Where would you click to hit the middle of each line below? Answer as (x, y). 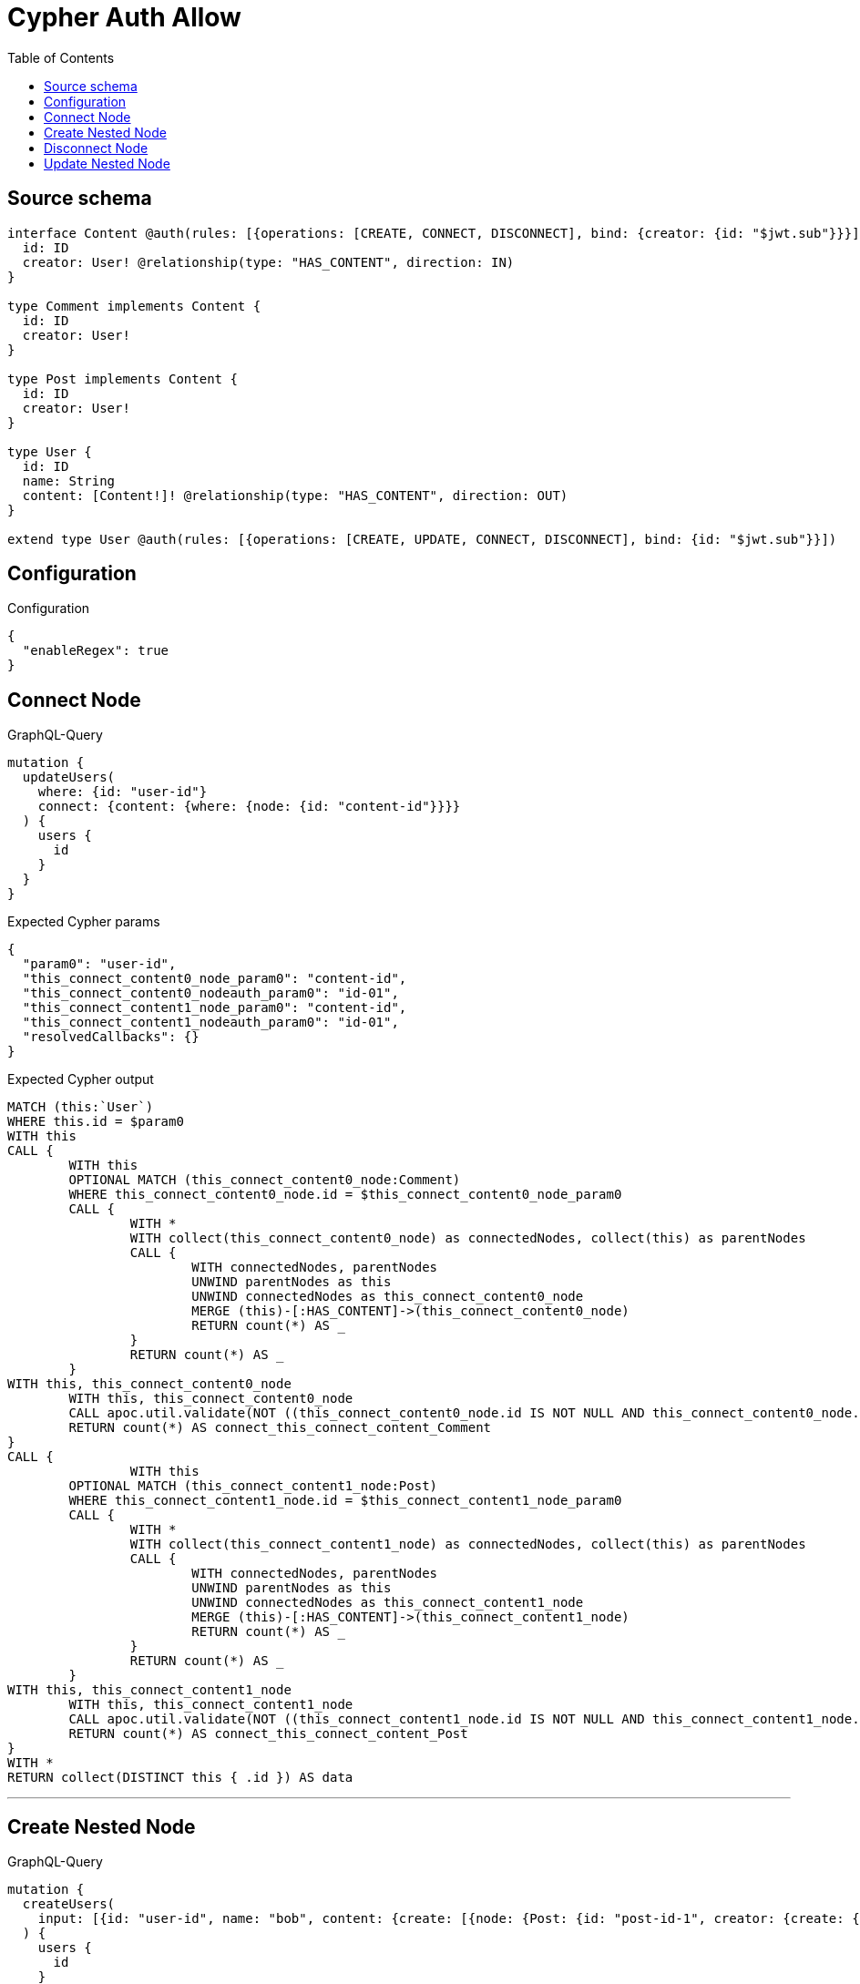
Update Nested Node (107, 163)
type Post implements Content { (123, 378)
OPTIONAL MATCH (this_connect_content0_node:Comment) (265, 1180)
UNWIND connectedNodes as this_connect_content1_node (388, 1603)
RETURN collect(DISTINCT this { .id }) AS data (180, 1778)
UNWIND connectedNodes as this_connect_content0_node (388, 1297)
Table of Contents (61, 57)
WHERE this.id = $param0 (96, 1122)
